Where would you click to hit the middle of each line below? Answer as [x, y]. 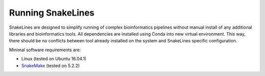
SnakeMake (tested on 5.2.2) [51, 65]
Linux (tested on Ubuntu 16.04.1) [54, 59]
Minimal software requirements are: [45, 50]
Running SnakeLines [52, 13]
